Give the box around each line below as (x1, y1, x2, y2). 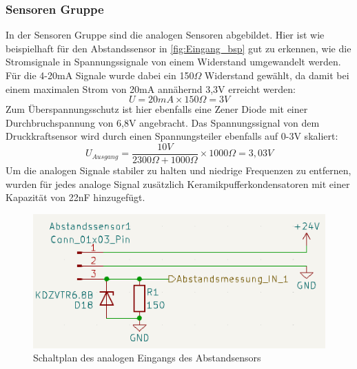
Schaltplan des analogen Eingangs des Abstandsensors (33, 350, 261, 365)
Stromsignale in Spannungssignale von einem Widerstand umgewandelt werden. (6, 54, 341, 69)
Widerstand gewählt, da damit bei (204, 68, 349, 82)
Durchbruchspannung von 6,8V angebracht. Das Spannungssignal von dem (6, 115, 320, 129)
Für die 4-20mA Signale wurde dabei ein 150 (6, 68, 194, 82)
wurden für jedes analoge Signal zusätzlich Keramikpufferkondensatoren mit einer (6, 176, 350, 191)
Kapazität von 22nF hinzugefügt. (6, 190, 145, 204)
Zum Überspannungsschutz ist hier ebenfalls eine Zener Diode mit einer (6, 102, 308, 116)
